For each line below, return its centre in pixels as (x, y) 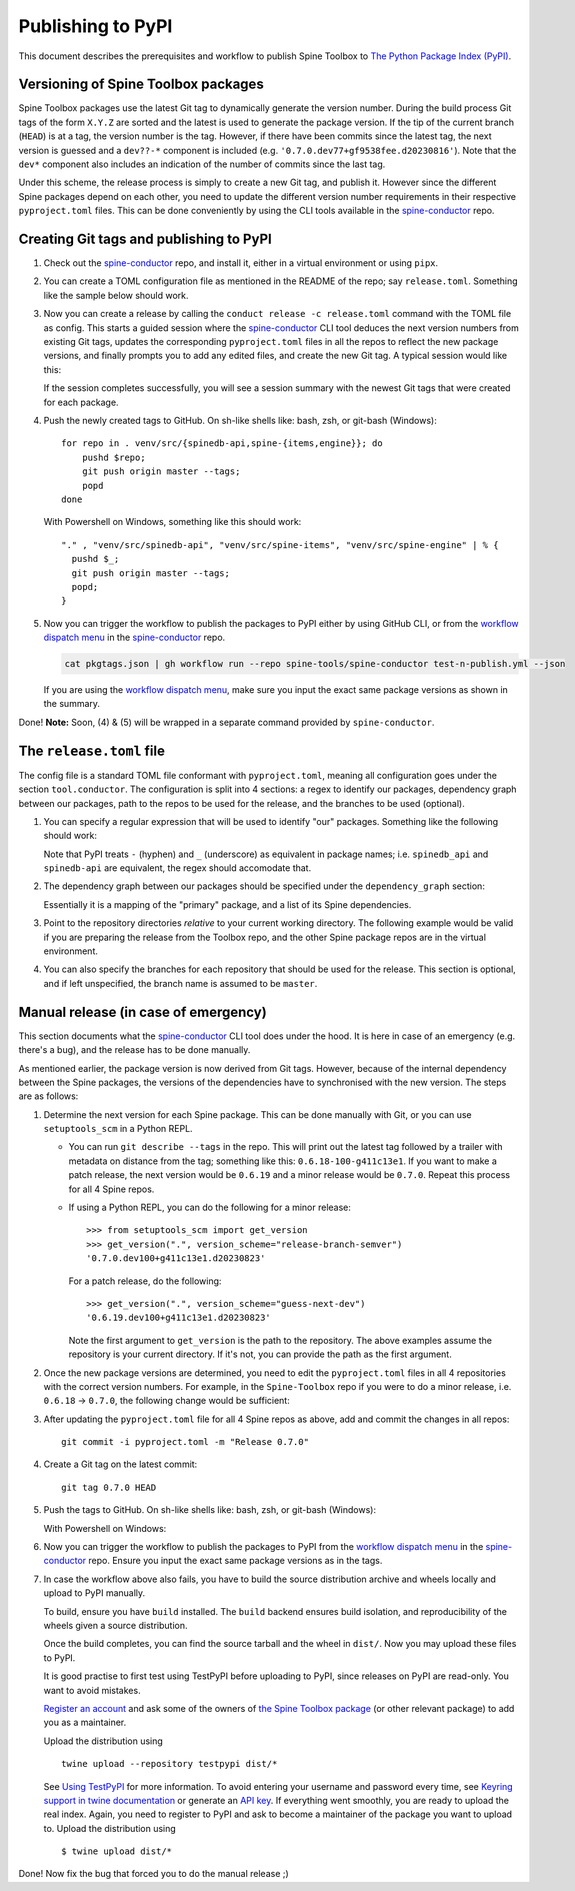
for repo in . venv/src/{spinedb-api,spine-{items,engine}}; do (222, 443)
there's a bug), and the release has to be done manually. (134, 1050)
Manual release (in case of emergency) (142, 1011)
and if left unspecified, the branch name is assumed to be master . (180, 983)
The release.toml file (91, 750)
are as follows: (48, 1096)
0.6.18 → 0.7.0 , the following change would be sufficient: (166, 1401)
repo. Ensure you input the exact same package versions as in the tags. (235, 1561)
